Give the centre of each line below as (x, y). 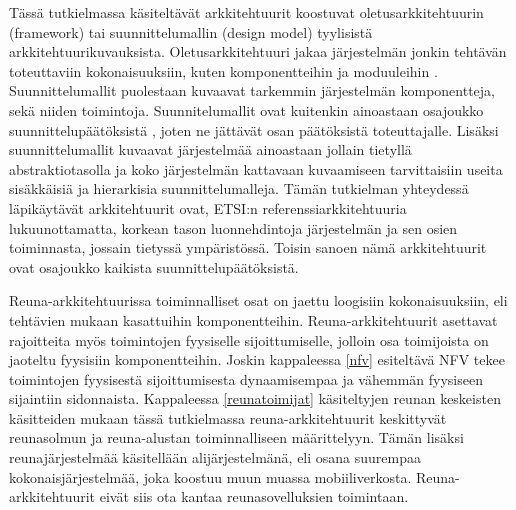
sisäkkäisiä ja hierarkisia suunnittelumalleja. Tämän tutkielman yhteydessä (239, 188)
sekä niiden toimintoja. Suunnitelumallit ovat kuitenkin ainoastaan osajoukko (246, 109)
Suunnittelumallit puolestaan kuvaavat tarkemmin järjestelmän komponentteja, (252, 90)
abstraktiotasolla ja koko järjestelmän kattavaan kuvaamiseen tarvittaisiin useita (256, 168)
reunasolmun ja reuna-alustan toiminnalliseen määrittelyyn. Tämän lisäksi (236, 437)
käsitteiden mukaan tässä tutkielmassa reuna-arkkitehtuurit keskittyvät (228, 417)
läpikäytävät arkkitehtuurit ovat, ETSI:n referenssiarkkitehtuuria (208, 207)
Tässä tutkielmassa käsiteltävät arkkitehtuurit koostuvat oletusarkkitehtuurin (246, 12)
